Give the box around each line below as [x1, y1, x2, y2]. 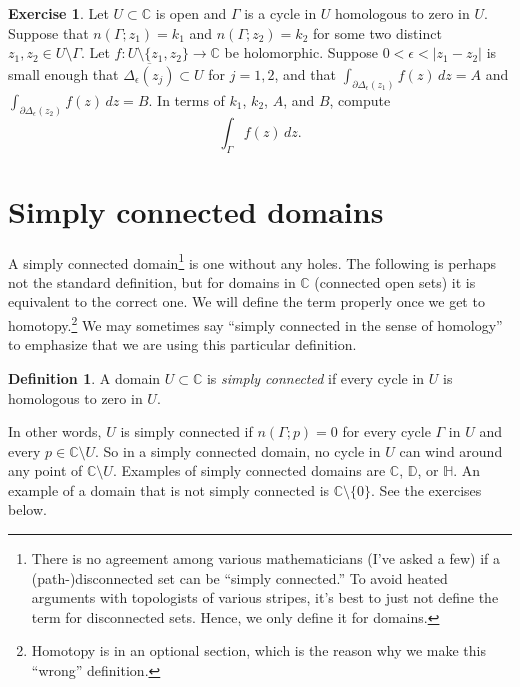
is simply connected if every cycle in [206, 367, 425, 388]
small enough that [8, 64, 119, 84]
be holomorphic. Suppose [224, 42, 378, 63]
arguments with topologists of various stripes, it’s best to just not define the [31, 587, 499, 608]
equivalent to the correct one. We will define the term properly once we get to [8, 291, 485, 312]
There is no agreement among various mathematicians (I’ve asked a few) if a [31, 548, 500, 569]
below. [8, 499, 47, 520]
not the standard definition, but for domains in [8, 271, 296, 292]
